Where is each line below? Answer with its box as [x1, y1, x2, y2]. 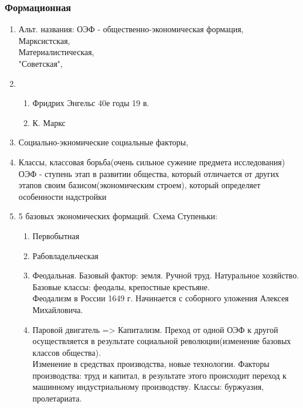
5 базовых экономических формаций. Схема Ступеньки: [18, 210, 217, 222]
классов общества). [32, 346, 101, 358]
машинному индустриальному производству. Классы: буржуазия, [32, 380, 264, 393]
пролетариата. [32, 392, 82, 404]
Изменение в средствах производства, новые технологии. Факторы [32, 358, 270, 370]
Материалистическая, [18, 46, 94, 58]
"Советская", [18, 57, 63, 69]
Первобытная [32, 229, 80, 242]
